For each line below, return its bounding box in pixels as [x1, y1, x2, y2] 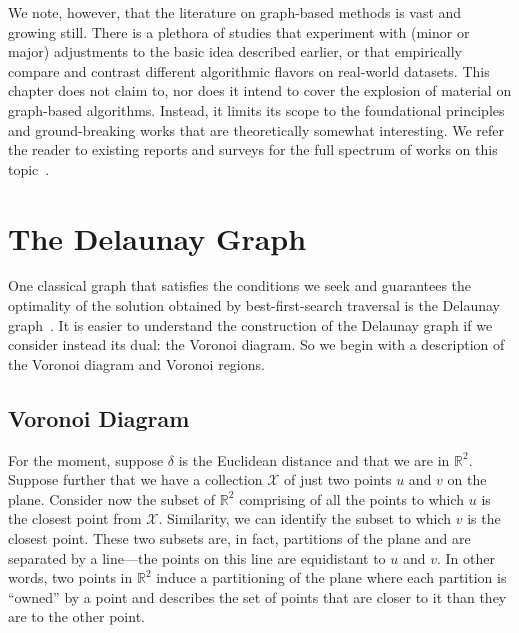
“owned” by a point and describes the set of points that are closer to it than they [8, 586, 507, 607]
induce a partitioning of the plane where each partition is [156, 567, 507, 588]
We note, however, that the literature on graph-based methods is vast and [8, 2, 462, 22]
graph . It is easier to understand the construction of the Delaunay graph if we [8, 314, 493, 335]
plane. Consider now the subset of [8, 488, 216, 509]
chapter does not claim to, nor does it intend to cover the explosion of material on [8, 80, 512, 101]
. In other [437, 547, 496, 568]
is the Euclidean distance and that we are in [178, 449, 450, 470]
